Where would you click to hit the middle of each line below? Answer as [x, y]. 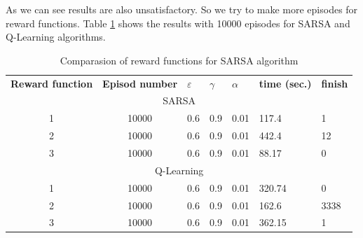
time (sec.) [285, 83]
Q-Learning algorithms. [56, 37]
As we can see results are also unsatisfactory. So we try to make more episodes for [182, 9]
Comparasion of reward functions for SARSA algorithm [179, 60]
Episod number [140, 83]
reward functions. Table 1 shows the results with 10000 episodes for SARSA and [178, 23]
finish [335, 83]
